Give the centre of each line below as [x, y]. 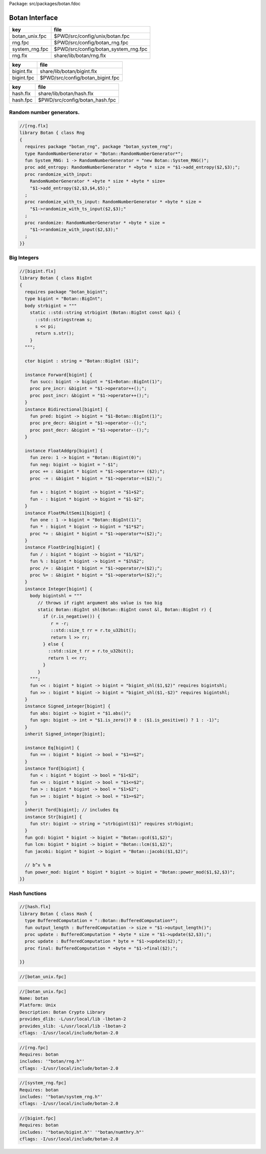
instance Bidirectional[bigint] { [66, 409]
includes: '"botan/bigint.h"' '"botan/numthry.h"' [82, 1132]
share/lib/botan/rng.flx [80, 55]
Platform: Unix [38, 1005]
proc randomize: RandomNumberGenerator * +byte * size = [95, 223]
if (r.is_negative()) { [71, 616]
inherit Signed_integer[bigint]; [65, 734]
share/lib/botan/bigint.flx [68, 71]
